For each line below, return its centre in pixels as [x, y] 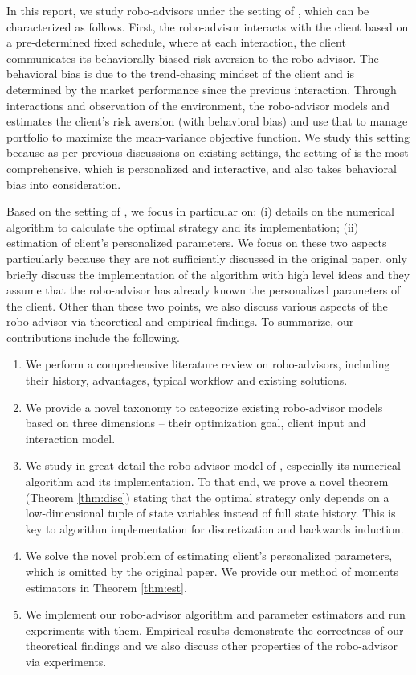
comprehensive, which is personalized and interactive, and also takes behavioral [202, 168]
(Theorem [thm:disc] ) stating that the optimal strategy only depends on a [207, 497]
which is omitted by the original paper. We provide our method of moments [212, 571]
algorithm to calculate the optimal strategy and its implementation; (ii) [183, 226]
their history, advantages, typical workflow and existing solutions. [186, 380]
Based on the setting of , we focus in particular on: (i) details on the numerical [200, 211]
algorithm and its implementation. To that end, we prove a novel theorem [207, 482]
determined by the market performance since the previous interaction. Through [202, 89]
